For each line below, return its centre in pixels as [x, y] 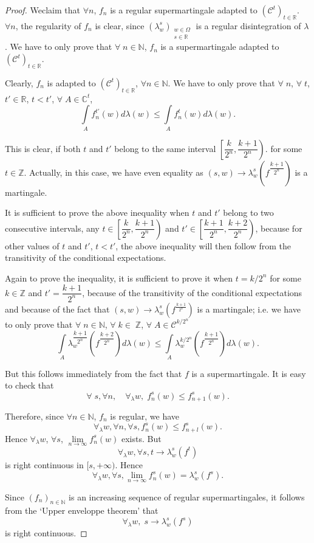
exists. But [141, 438]
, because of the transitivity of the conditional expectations [192, 292]
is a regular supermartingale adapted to [184, 10]
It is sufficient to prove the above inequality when [97, 213]
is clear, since [120, 25]
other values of [32, 245]
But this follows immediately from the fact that [94, 373]
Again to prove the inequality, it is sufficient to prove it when [119, 278]
